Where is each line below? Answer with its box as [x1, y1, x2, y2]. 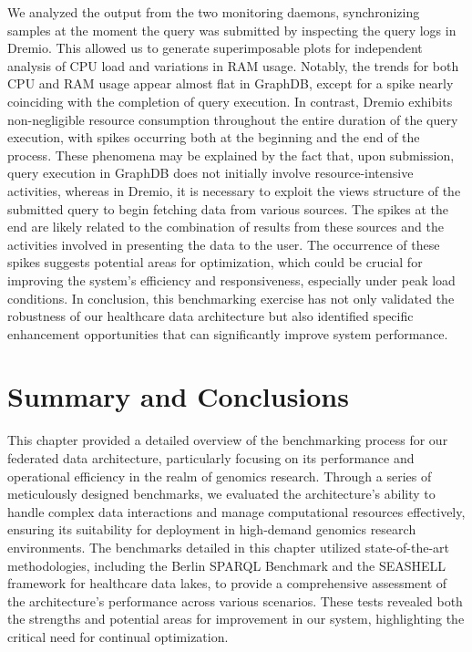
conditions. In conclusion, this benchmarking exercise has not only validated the [7, 288, 455, 307]
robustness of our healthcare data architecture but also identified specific [7, 306, 414, 326]
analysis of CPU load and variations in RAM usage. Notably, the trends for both [7, 56, 459, 75]
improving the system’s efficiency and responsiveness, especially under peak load [7, 270, 456, 289]
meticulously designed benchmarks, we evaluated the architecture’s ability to [7, 484, 436, 503]
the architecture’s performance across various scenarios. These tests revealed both [7, 591, 463, 610]
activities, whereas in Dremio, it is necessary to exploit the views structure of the [7, 181, 461, 200]
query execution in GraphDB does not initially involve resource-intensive [7, 163, 414, 182]
